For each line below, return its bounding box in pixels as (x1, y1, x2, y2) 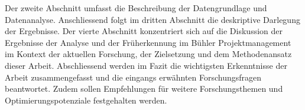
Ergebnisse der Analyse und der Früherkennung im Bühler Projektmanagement (5, 36, 291, 48)
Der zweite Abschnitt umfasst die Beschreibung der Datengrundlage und (5, 2, 267, 14)
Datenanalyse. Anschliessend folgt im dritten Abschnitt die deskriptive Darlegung (5, 13, 300, 25)
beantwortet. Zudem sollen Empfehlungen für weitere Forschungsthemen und (5, 82, 283, 95)
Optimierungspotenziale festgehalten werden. (5, 94, 167, 106)
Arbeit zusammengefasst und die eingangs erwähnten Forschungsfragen (5, 71, 262, 83)
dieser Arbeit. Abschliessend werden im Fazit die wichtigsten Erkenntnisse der (5, 59, 287, 71)
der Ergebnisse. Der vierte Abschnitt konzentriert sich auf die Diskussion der (5, 25, 283, 37)
